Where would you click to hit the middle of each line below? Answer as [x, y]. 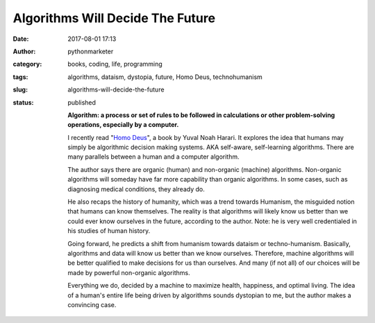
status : [23, 102]
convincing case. [92, 304]
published [82, 102]
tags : [20, 77]
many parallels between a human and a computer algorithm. [153, 157]
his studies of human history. [109, 231]
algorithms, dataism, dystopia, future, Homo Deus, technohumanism [165, 77]
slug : [20, 89]
